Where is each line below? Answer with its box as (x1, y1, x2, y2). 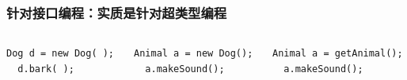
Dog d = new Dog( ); (6, 48, 115, 60)
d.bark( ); (17, 63, 74, 75)
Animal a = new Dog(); (134, 48, 253, 60)
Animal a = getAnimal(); (272, 48, 403, 60)
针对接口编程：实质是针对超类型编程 (6, 2, 227, 22)
